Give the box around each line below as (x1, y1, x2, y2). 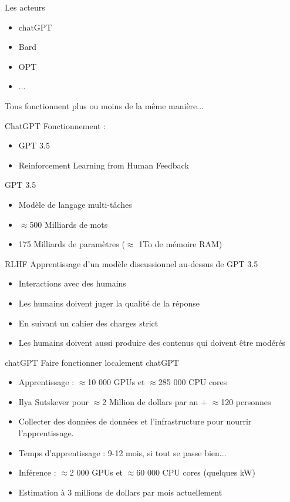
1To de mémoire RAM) (139, 238, 222, 250)
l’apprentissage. (18, 427, 74, 439)
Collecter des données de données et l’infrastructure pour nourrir (18, 415, 252, 427)
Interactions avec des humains (18, 277, 126, 289)
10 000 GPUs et (87, 376, 145, 388)
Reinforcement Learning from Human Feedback (18, 159, 189, 171)
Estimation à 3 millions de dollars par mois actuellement (18, 486, 222, 498)
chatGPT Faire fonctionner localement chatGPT (5, 356, 179, 368)
